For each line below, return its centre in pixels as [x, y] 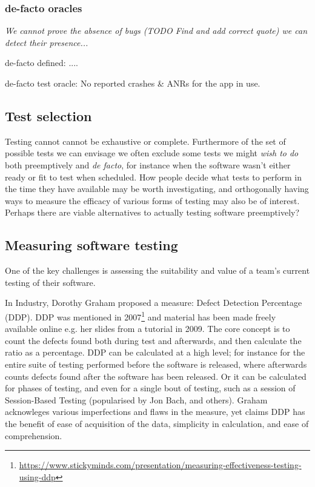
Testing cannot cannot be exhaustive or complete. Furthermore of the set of [145, 141]
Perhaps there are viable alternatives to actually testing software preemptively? [152, 212]
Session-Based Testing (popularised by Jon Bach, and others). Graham [136, 399]
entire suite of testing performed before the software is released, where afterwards [156, 364]
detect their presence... [47, 42]
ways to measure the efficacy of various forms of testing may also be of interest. [152, 200]
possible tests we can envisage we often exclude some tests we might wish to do [152, 153]
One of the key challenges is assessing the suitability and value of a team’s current [157, 270]
